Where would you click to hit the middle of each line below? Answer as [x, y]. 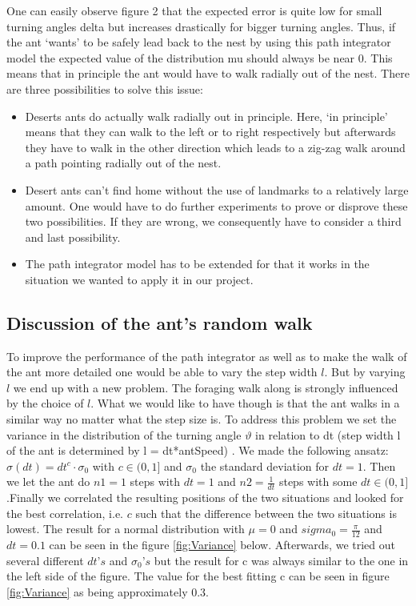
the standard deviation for [265, 466]
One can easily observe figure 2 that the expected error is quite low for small [194, 10]
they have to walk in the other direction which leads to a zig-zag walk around [215, 147]
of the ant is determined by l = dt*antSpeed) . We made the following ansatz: [198, 450]
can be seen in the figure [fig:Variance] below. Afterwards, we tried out [222, 545]
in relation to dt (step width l [328, 434]
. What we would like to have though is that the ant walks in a [245, 403]
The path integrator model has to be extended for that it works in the [197, 264]
